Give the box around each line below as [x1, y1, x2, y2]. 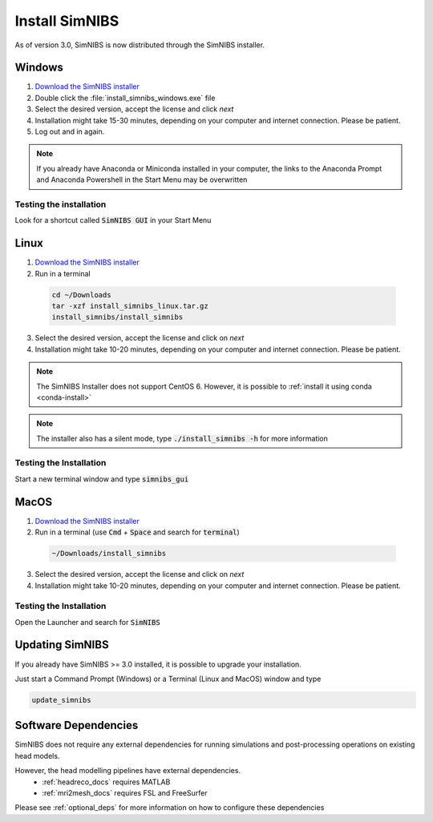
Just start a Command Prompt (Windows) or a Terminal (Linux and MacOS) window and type [14, 674, 322, 683]
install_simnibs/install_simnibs [51, 312, 184, 322]
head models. [14, 751, 60, 760]
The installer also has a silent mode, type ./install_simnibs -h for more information [36, 433, 329, 443]
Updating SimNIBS [14, 638, 109, 652]
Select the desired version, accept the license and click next [34, 104, 234, 114]
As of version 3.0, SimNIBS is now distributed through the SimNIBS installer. [14, 40, 265, 50]
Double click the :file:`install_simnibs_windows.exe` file [34, 93, 216, 103]
